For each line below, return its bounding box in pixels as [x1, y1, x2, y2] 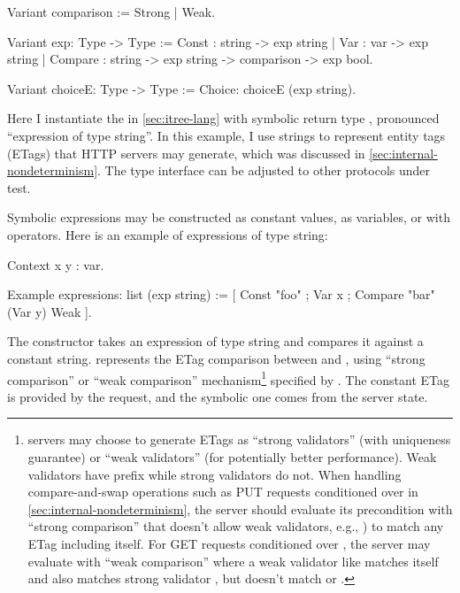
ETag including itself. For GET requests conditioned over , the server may [27, 534, 431, 552]
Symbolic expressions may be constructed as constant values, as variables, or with [7, 208, 450, 227]
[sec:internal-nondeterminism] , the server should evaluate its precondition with [27, 499, 453, 518]
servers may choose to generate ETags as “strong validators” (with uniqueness [27, 430, 451, 449]
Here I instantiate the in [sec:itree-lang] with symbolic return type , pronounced [7, 109, 440, 127]
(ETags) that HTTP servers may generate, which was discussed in [7, 143, 365, 162]
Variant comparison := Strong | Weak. [7, 3, 216, 20]
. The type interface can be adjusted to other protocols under [97, 161, 431, 180]
